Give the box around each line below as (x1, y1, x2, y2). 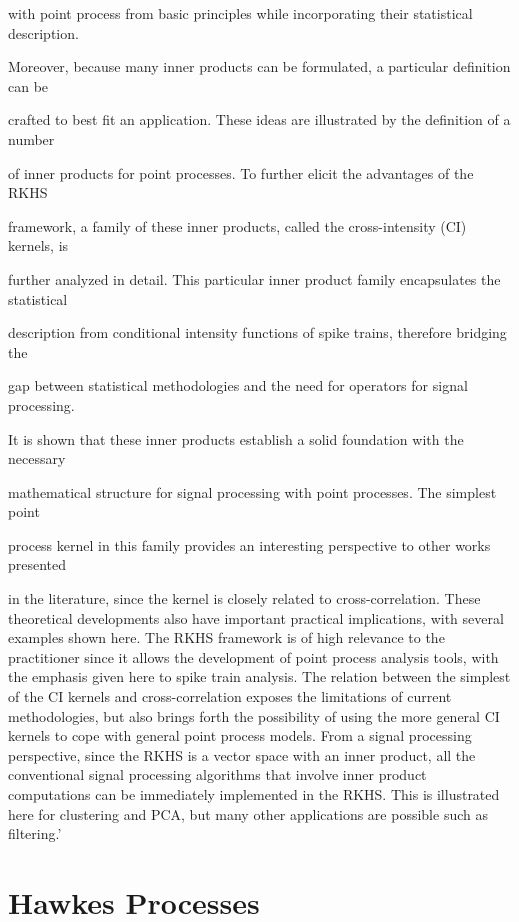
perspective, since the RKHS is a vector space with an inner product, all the (8, 744, 476, 765)
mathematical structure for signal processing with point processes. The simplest (8, 481, 497, 502)
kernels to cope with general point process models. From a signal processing (8, 725, 472, 746)
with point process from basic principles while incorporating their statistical (8, 3, 473, 23)
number (8, 128, 55, 149)
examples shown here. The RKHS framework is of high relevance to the (8, 627, 445, 648)
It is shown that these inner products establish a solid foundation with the (8, 428, 464, 449)
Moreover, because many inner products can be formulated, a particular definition (8, 56, 511, 77)
